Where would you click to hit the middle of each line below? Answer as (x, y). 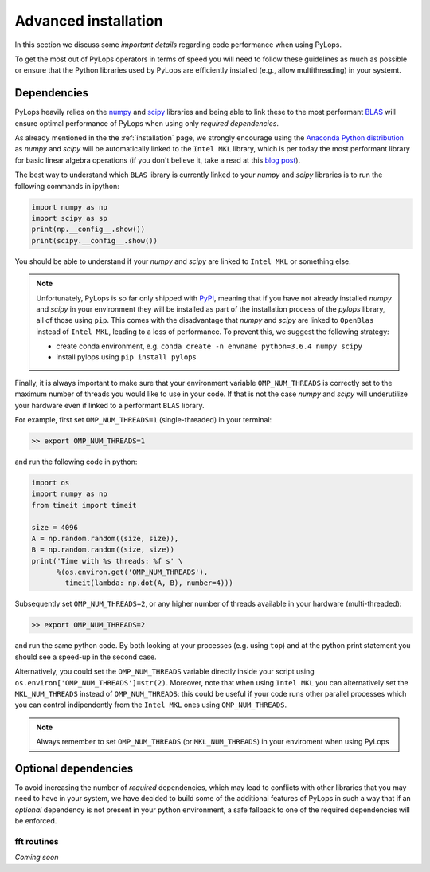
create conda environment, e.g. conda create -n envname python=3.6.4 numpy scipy (209, 346)
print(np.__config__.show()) (88, 230)
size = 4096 (55, 527)
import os (51, 483)
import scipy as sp (69, 218)
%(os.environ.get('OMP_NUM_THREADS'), (133, 572)
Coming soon (37, 858)
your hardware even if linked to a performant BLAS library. (109, 405)
